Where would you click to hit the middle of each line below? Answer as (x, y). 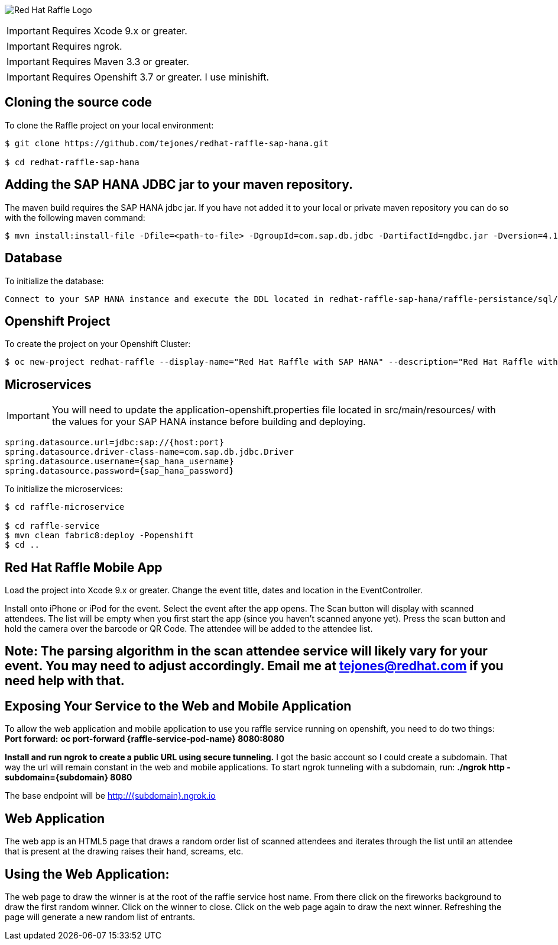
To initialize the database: (54, 281)
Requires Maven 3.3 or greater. (120, 62)
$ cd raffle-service (52, 526)
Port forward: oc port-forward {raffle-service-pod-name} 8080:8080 (145, 739)
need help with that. (65, 681)
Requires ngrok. (87, 46)
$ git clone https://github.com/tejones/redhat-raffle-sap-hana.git (167, 143)
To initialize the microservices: (64, 489)
